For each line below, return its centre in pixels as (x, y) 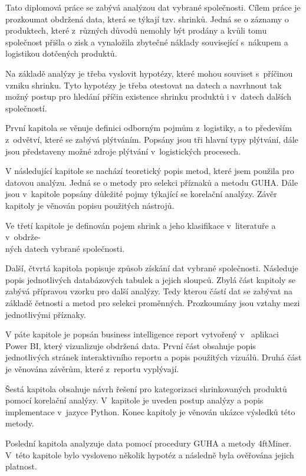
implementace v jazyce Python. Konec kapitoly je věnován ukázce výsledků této (150, 411)
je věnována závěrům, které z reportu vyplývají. (92, 369)
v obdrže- (23, 237)
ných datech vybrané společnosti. (65, 248)
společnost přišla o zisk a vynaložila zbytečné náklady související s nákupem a (147, 42)
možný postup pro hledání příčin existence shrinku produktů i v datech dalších (149, 96)
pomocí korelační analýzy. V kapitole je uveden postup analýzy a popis (134, 400)
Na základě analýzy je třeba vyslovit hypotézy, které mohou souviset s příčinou (149, 73)
